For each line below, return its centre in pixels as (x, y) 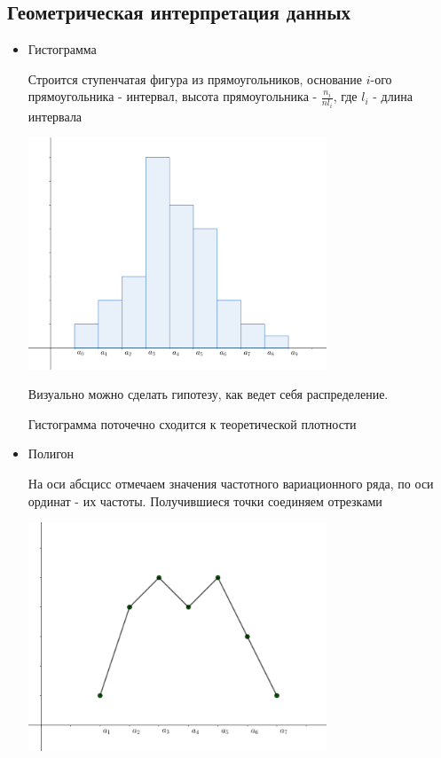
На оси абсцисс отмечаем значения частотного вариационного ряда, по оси (231, 484)
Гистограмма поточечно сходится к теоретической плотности (192, 423)
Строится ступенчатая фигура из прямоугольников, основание (195, 78)
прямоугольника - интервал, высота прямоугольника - (173, 96)
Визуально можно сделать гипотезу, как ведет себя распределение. (208, 394)
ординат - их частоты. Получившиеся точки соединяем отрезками (205, 500)
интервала (55, 116)
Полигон (51, 453)
